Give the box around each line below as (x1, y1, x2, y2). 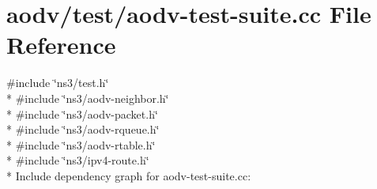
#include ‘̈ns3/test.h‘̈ (6, 74, 109, 91)
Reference (6, 28, 116, 61)
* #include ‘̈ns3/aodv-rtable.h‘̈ (6, 136, 156, 153)
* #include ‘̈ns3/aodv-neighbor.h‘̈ (6, 89, 169, 106)
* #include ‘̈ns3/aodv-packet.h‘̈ (6, 105, 158, 122)
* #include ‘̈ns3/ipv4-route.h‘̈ (6, 152, 149, 168)
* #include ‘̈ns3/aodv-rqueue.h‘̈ (6, 121, 160, 138)
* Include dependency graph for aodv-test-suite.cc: (6, 167, 251, 183)
